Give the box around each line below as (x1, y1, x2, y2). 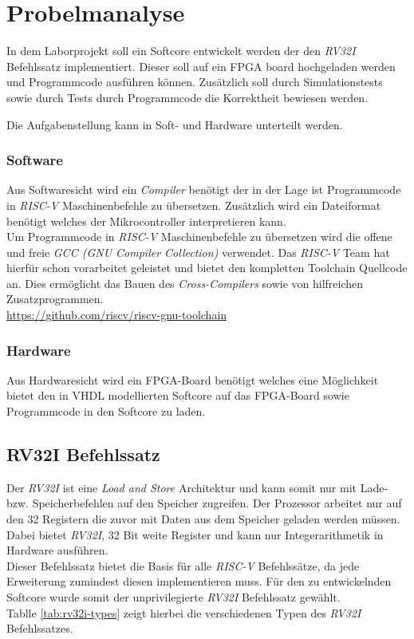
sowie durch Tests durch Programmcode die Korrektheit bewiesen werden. (6, 89, 369, 105)
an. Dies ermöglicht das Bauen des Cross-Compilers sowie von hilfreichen (6, 274, 364, 291)
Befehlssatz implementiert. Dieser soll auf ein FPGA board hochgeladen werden (6, 57, 396, 74)
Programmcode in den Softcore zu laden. (6, 403, 206, 420)
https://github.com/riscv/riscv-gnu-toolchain (6, 306, 227, 323)
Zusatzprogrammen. (6, 290, 104, 307)
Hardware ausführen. (6, 542, 108, 558)
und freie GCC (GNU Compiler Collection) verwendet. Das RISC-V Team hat (6, 243, 390, 260)
